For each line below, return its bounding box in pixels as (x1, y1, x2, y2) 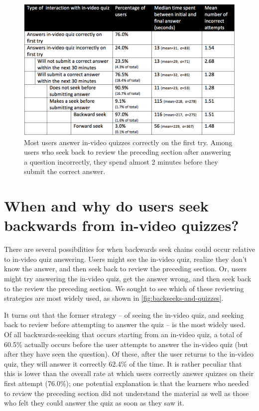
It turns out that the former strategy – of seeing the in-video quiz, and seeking (4, 309, 244, 320)
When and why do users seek (4, 196, 209, 216)
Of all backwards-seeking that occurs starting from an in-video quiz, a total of (4, 329, 243, 340)
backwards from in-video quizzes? (4, 215, 239, 235)
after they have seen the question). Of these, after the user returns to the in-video (4, 349, 254, 359)
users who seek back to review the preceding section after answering (24, 147, 231, 157)
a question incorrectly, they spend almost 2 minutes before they (24, 156, 218, 167)
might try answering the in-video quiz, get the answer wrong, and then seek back (4, 273, 252, 284)
